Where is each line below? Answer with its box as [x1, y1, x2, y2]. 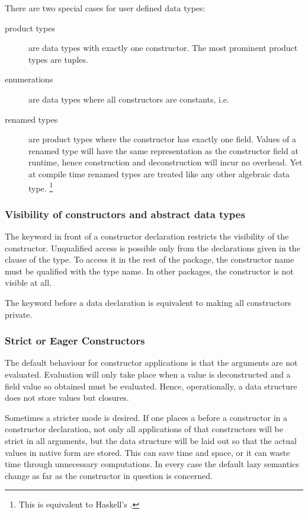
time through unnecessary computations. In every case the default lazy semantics [5, 458, 299, 470]
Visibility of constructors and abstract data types [5, 206, 245, 221]
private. [5, 308, 33, 320]
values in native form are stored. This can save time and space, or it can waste [5, 446, 290, 458]
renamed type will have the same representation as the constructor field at [28, 144, 299, 157]
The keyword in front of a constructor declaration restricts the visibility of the [5, 230, 289, 242]
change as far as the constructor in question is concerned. [5, 469, 213, 481]
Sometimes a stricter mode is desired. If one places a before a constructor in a [5, 411, 288, 423]
